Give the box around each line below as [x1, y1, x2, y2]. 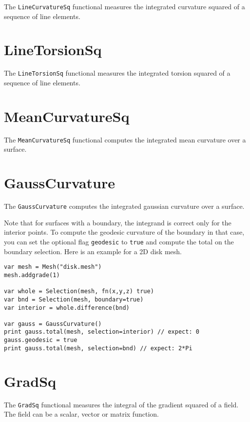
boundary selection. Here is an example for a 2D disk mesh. [4, 246, 182, 256]
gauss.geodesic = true [4, 337, 77, 344]
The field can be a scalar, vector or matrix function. [4, 409, 159, 419]
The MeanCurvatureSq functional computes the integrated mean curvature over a [4, 134, 246, 144]
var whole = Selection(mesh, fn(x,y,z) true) [4, 288, 154, 295]
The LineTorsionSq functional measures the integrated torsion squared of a [4, 68, 231, 78]
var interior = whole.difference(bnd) [4, 304, 130, 311]
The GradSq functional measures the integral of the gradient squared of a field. [4, 399, 239, 409]
